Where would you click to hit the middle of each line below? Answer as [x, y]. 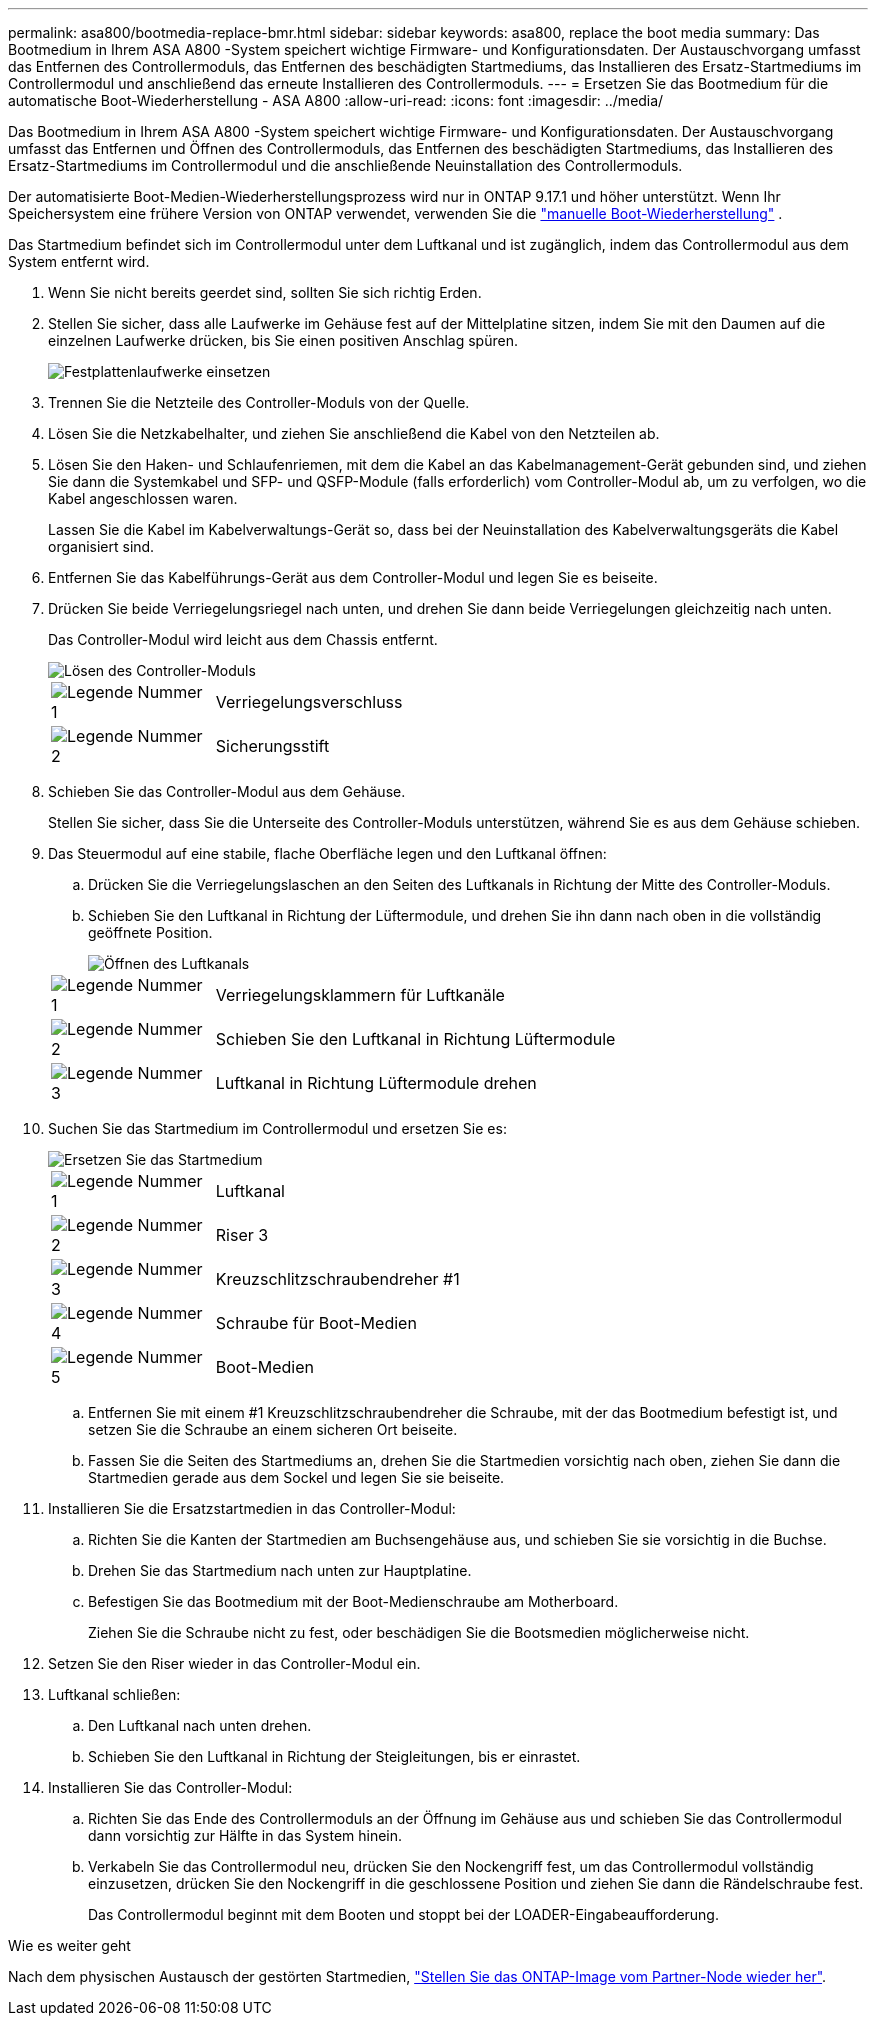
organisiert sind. [101, 546]
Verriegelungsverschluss [309, 702]
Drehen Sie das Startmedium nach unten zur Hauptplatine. [280, 1570]
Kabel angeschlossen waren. [143, 498]
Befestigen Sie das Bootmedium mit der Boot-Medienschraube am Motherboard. [353, 1601]
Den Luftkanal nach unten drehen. [200, 1725]
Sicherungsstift [272, 746]
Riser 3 [242, 1235]
